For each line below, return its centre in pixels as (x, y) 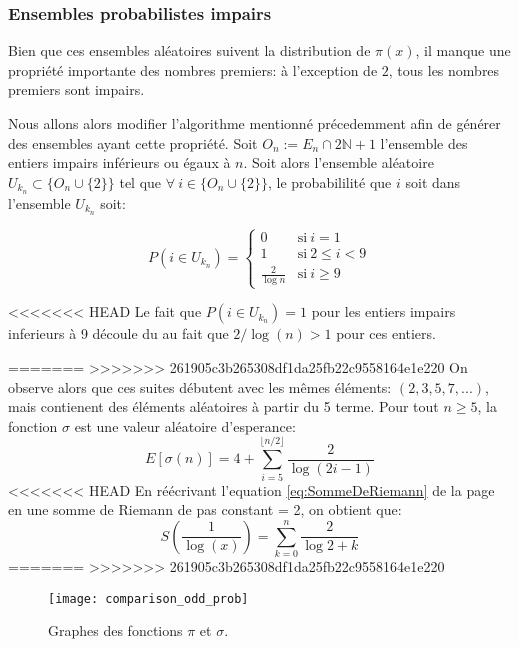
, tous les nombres (444, 69)
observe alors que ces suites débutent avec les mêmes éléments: (200, 386)
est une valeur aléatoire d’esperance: (185, 425)
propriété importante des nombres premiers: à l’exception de (193, 69)
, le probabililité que (330, 181)
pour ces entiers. (386, 333)
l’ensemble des (424, 142)
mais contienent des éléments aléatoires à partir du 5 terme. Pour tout (223, 406)
